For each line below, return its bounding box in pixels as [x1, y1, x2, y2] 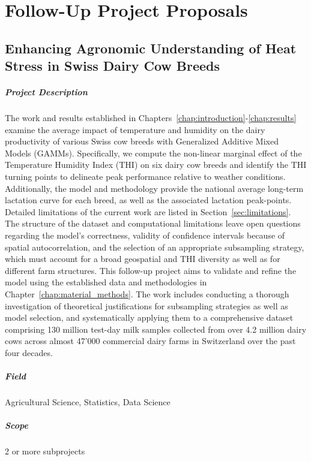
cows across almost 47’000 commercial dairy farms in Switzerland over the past [5, 335, 296, 347]
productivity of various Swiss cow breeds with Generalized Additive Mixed [5, 135, 279, 147]
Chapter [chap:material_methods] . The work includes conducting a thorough [5, 288, 289, 300]
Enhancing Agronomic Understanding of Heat [5, 38, 297, 57]
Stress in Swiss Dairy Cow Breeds [5, 56, 220, 75]
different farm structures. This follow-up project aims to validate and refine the [5, 264, 297, 276]
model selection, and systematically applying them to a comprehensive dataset [5, 311, 294, 324]
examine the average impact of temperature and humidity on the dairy [5, 123, 265, 135]
